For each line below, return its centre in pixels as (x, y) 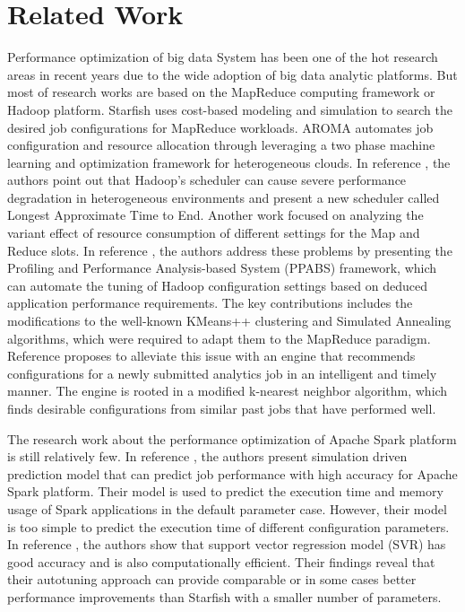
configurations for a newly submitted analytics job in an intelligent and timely (222, 373)
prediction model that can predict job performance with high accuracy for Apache (232, 473)
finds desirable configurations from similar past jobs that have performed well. (222, 408)
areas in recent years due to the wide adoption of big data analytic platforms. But (232, 74)
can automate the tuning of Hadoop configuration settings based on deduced (217, 285)
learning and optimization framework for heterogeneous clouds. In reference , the (229, 162)
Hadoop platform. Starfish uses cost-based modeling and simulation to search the (230, 109)
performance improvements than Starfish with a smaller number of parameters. (224, 596)
